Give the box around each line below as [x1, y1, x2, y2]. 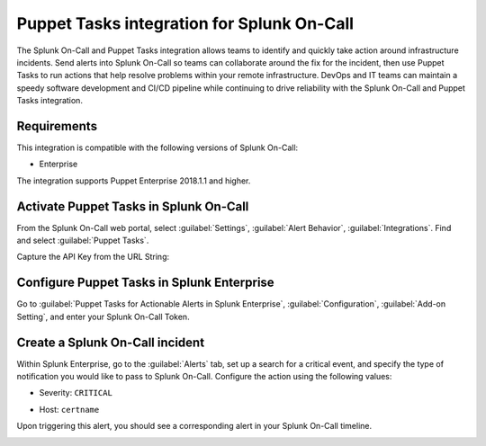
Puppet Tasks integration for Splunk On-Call [16, 13, 355, 33]
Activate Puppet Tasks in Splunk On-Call [16, 199, 249, 214]
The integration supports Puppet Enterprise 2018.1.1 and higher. [16, 175, 251, 186]
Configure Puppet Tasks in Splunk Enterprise [16, 275, 274, 290]
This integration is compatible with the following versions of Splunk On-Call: [16, 142, 299, 153]
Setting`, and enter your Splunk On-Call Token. [16, 311, 190, 322]
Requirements [16, 118, 98, 134]
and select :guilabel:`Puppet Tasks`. [16, 235, 149, 246]
